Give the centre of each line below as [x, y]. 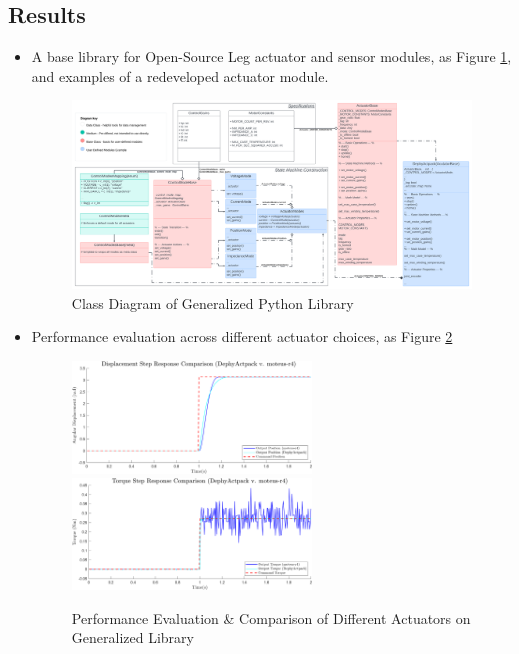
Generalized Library [132, 637]
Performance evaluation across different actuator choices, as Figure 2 [242, 336]
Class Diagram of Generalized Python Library [212, 302]
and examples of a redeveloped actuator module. [180, 75]
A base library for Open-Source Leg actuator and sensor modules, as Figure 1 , [271, 56]
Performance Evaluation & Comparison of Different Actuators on [271, 617]
